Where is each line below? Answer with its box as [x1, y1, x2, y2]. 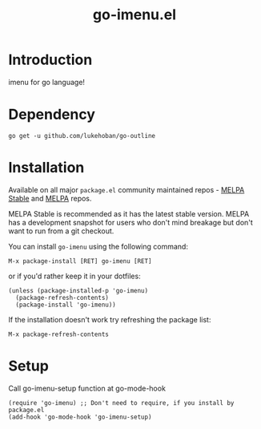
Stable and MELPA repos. [8, 193, 92, 203]
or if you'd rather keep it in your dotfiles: [8, 271, 142, 281]
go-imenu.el [92, 6, 177, 24]
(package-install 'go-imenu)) [15, 301, 116, 309]
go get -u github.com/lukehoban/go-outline [8, 132, 156, 140]
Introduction [8, 51, 93, 69]
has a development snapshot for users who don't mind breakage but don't [8, 217, 254, 227]
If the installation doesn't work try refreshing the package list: [8, 314, 211, 324]
